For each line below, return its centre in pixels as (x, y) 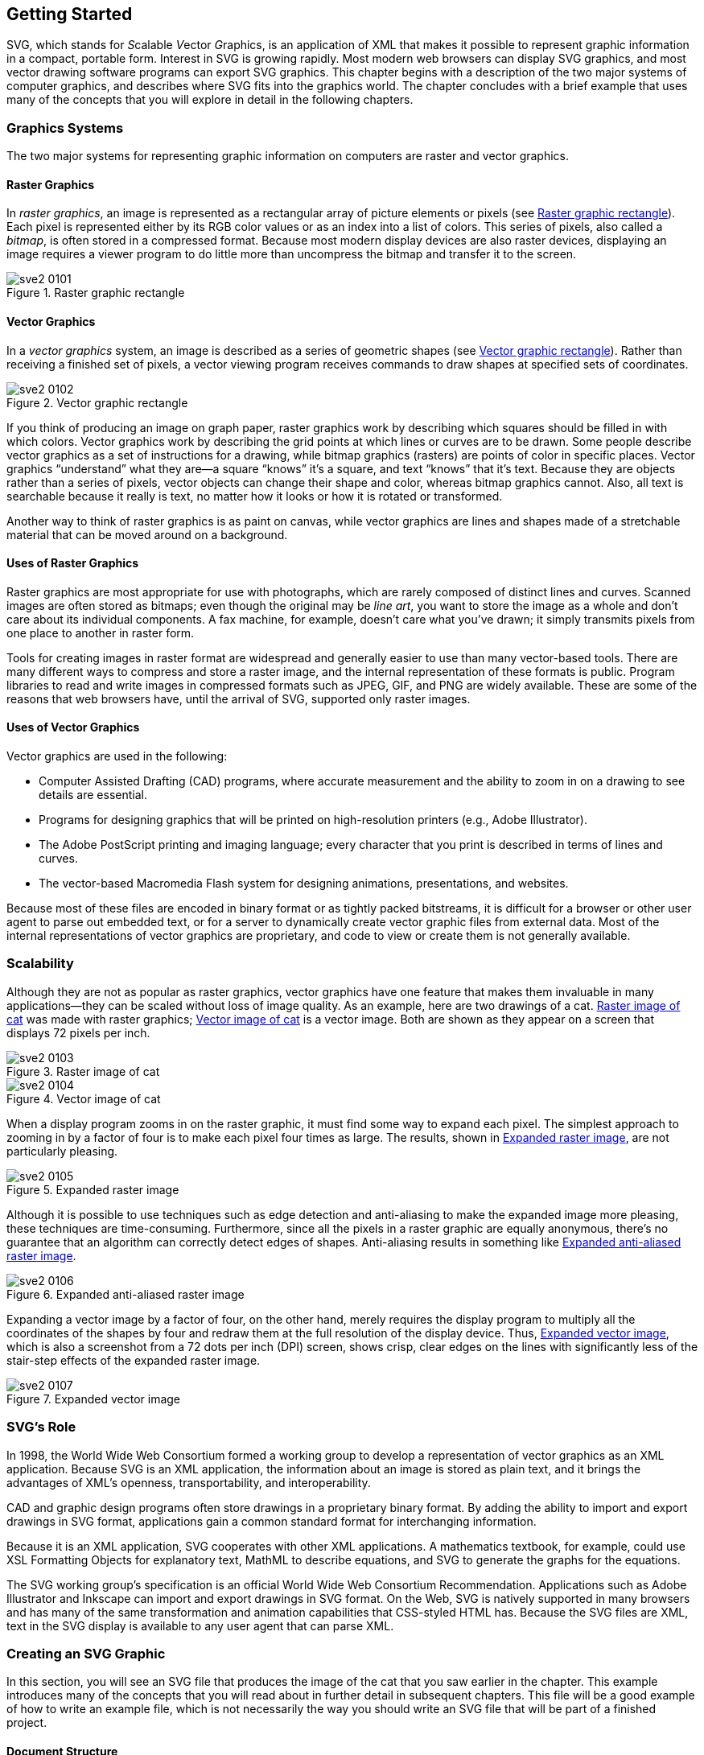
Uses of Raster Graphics (73, 563)
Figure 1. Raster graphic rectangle (96, 293)
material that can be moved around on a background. (147, 534)
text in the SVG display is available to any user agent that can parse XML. (200, 1625)
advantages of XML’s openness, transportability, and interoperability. (189, 1482)
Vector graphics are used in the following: (117, 756)
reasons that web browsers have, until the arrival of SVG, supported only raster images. (239, 698)
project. (27, 1723)
